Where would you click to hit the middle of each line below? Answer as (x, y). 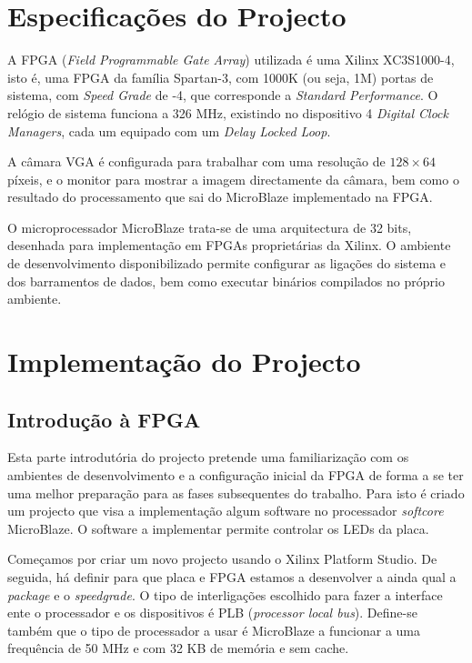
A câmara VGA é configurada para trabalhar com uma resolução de (196, 161)
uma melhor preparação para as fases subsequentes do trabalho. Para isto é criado (236, 492)
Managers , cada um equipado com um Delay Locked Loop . (169, 131)
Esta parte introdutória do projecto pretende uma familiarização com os (208, 457)
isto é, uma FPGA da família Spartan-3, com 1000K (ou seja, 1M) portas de (221, 77)
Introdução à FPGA (104, 419)
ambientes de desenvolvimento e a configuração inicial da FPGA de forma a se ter (236, 475)
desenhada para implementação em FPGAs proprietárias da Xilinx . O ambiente (229, 245)
